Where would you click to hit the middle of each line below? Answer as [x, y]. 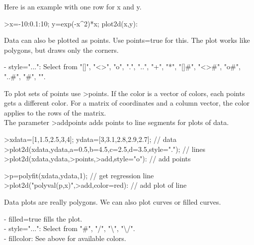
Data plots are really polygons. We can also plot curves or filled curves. [113, 201]
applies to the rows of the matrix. [55, 112]
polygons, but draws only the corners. [61, 50]
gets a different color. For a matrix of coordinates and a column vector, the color [127, 103]
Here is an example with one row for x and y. [73, 6]
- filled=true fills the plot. [43, 218]
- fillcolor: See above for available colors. [65, 238]
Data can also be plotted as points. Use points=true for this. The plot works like [127, 40]
